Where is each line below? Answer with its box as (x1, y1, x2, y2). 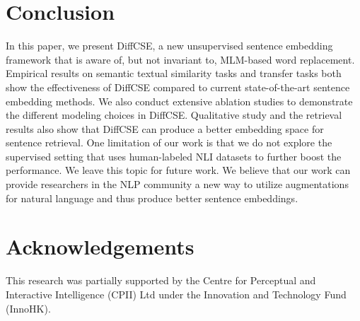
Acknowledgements (6, 232, 194, 261)
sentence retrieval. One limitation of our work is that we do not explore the (6, 135, 332, 150)
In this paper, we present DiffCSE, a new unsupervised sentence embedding (6, 38, 333, 53)
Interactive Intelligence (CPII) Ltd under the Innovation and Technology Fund (6, 286, 347, 301)
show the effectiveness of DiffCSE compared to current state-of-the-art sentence (6, 79, 350, 94)
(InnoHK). (6, 300, 51, 315)
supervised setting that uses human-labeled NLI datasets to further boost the (6, 148, 342, 163)
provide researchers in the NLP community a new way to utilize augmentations (6, 177, 349, 192)
